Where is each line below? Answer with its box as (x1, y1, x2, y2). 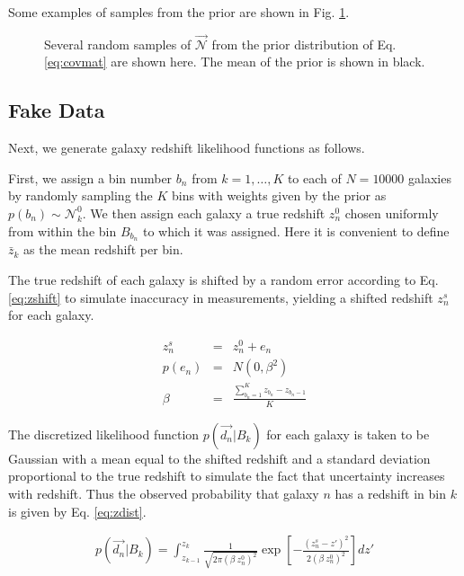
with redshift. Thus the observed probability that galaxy (8, 484, 319, 502)
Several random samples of (44, 34, 192, 53)
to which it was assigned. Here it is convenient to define (142, 221, 450, 240)
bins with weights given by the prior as (171, 186, 387, 205)
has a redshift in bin (335, 484, 446, 502)
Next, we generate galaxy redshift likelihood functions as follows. (8, 138, 365, 157)
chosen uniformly (344, 203, 439, 222)
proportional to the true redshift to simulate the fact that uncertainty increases (8, 466, 445, 485)
